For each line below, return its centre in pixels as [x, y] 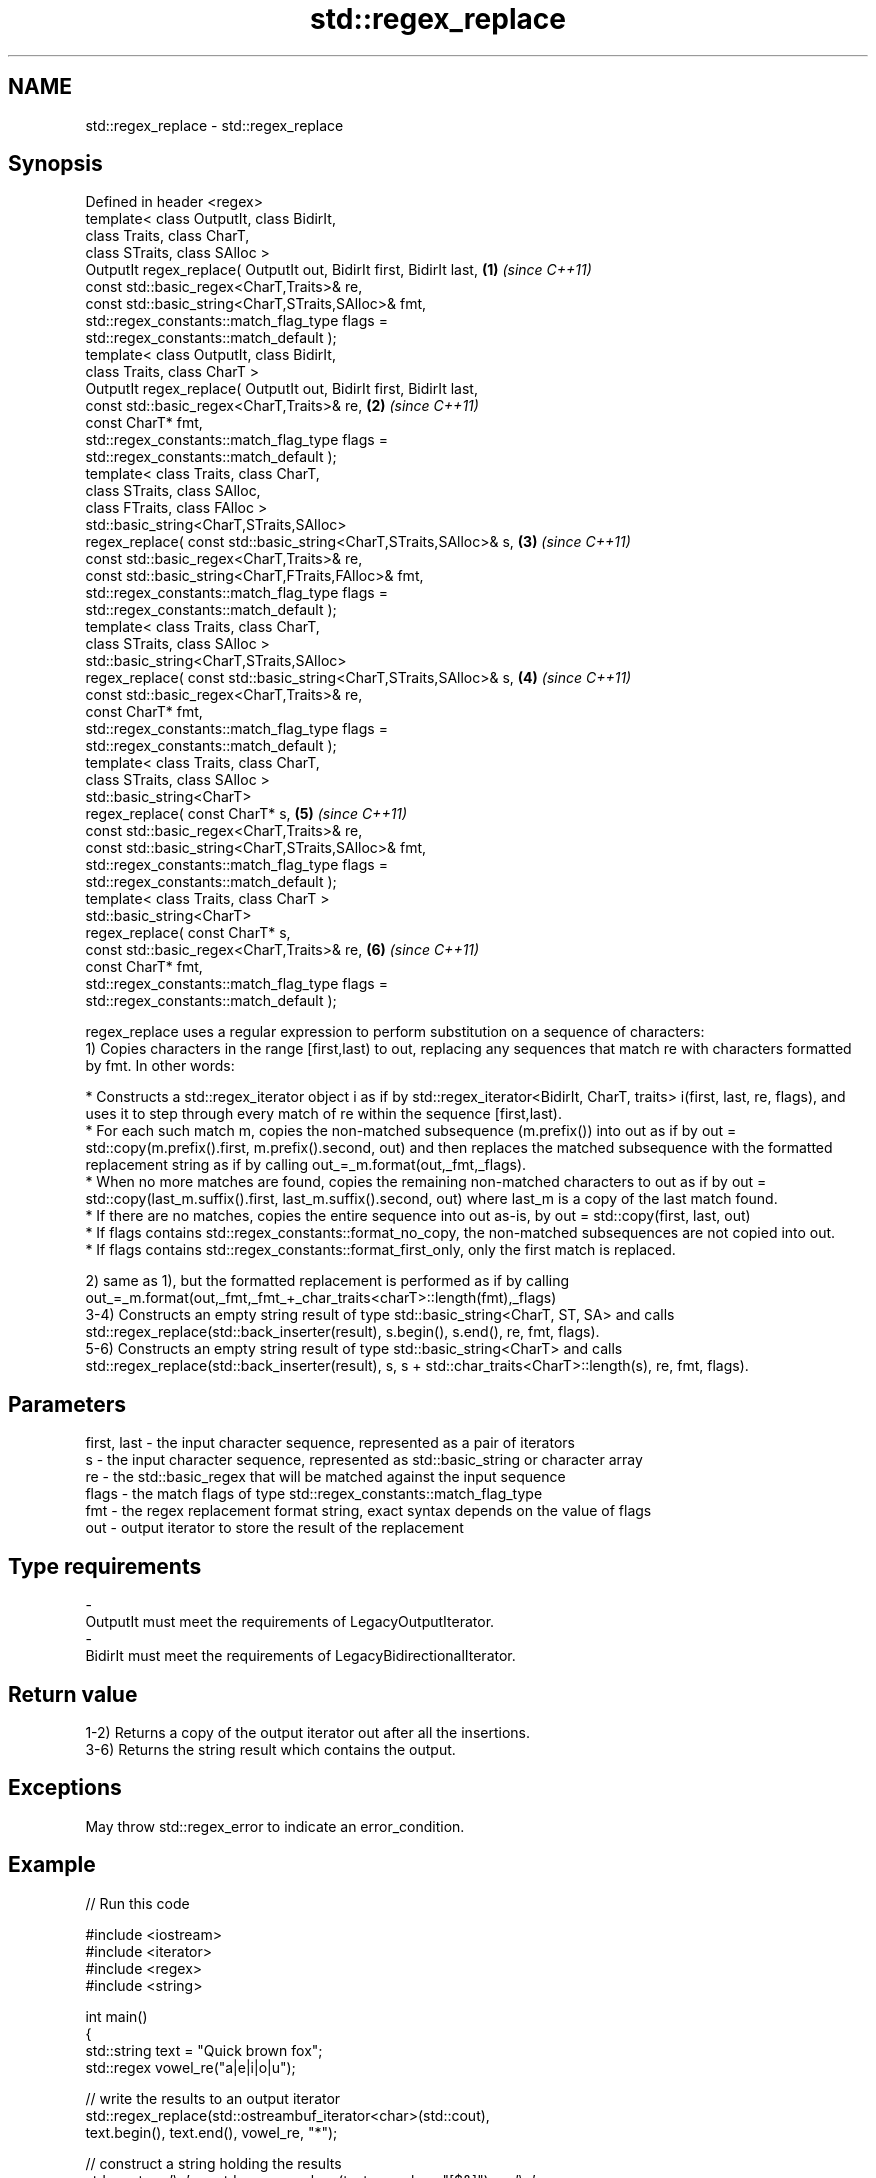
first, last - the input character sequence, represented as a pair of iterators [330, 1443]
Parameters [67, 1404]
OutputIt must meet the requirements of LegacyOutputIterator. [290, 1622]
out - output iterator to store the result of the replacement [274, 1528]
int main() [116, 2016]
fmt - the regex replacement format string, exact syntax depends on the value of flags [368, 1511]
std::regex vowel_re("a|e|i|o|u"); [190, 2067]
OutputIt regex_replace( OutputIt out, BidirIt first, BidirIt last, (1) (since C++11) [338, 270]
